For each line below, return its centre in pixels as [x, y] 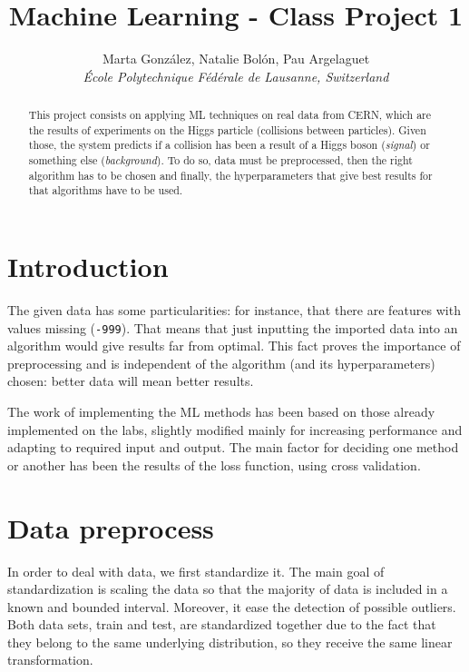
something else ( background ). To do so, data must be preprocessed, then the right [220, 160]
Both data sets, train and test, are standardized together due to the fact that [222, 624]
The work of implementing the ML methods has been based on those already [221, 412]
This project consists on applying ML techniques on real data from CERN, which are [230, 115]
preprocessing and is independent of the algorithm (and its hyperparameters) [221, 363]
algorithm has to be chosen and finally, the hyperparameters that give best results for [230, 175]
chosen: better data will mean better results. [131, 381]
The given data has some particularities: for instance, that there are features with [234, 309]
